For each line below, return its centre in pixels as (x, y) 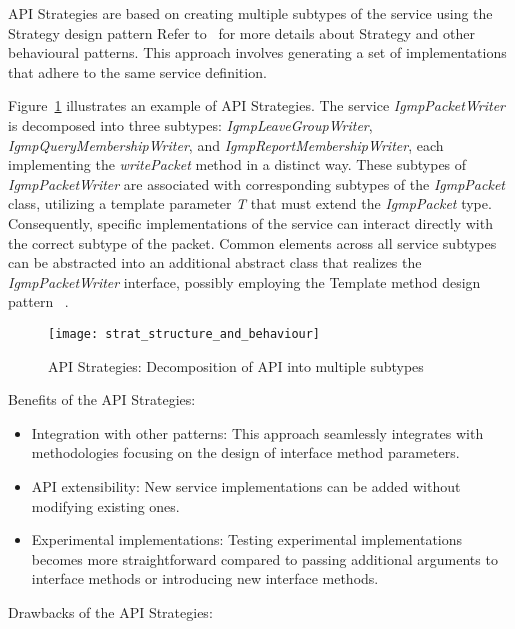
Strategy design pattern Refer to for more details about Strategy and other (241, 32)
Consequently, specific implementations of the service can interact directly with (250, 222)
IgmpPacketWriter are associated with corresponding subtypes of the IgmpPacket (256, 183)
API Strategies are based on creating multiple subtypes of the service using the (250, 13)
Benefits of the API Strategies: (102, 399)
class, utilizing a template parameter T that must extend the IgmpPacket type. (250, 203)
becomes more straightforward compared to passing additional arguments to (264, 558)
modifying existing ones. (105, 505)
